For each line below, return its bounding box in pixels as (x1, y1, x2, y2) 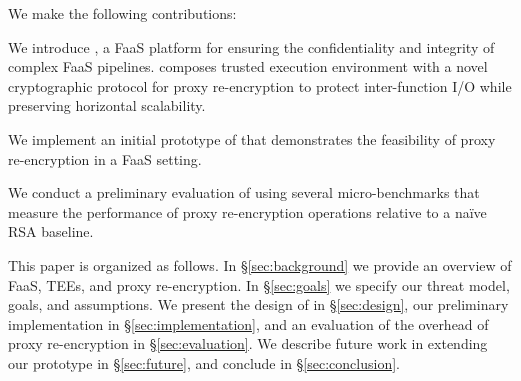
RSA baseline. (8, 221, 94, 242)
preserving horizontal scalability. (8, 95, 206, 116)
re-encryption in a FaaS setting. (8, 148, 202, 169)
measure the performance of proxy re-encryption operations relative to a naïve (8, 201, 487, 222)
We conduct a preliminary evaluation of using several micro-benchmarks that (8, 182, 480, 203)
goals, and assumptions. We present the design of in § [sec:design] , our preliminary (8, 294, 509, 315)
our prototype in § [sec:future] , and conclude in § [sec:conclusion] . (8, 352, 400, 373)
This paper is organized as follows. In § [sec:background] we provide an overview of (8, 254, 512, 275)
